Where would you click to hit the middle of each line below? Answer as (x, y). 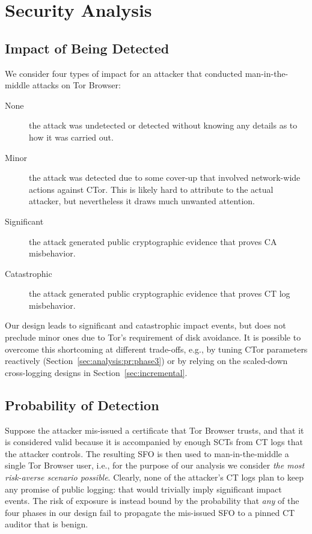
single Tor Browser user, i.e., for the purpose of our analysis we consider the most (155, 465)
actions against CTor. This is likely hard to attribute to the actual (151, 189)
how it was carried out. (71, 137)
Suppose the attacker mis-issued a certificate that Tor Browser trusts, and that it (154, 430)
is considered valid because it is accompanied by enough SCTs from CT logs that (154, 442)
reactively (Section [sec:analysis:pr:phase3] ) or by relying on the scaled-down (146, 361)
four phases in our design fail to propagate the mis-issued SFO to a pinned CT (150, 512)
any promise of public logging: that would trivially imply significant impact (143, 489)
